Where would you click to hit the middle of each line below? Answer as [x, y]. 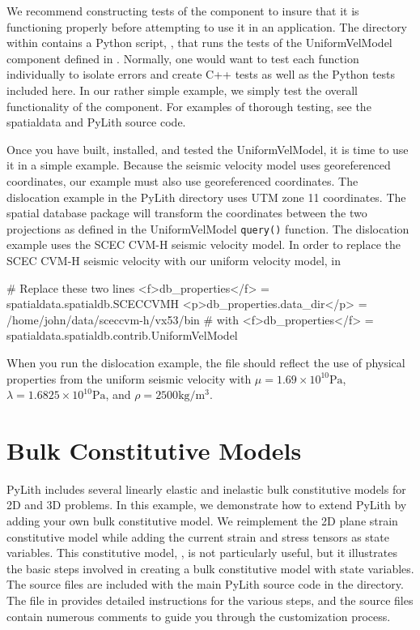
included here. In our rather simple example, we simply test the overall [182, 90]
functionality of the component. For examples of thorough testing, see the [189, 106]
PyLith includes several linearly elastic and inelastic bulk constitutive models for [206, 489]
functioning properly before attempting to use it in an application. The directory [207, 26]
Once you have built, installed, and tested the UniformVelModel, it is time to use [208, 149]
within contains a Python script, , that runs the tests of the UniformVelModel [199, 43]
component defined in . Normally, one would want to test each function [183, 58]
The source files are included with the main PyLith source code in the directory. [205, 584]
